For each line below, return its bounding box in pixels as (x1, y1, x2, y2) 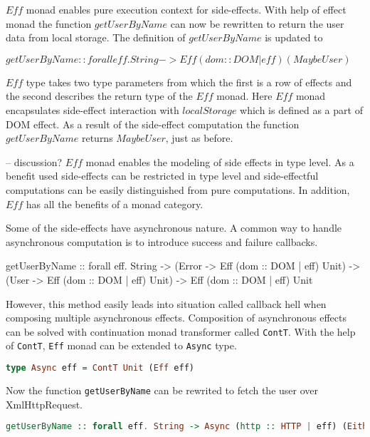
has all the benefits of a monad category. (26, 196, 203, 211)
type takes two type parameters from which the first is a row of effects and (26, 74, 352, 89)
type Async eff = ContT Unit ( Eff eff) (6, 363, 194, 373)
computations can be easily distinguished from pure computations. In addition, (6, 182, 350, 197)
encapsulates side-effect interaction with (6, 102, 179, 117)
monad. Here (216, 88, 273, 103)
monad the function (6, 16, 92, 31)
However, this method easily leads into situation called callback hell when (6, 296, 327, 311)
